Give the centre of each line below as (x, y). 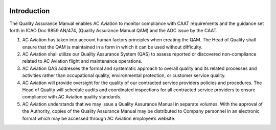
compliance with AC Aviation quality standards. (72, 97)
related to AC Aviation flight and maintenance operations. (82, 61)
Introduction (30, 11)
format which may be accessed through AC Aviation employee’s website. (99, 118)
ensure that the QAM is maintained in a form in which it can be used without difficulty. (112, 47)
